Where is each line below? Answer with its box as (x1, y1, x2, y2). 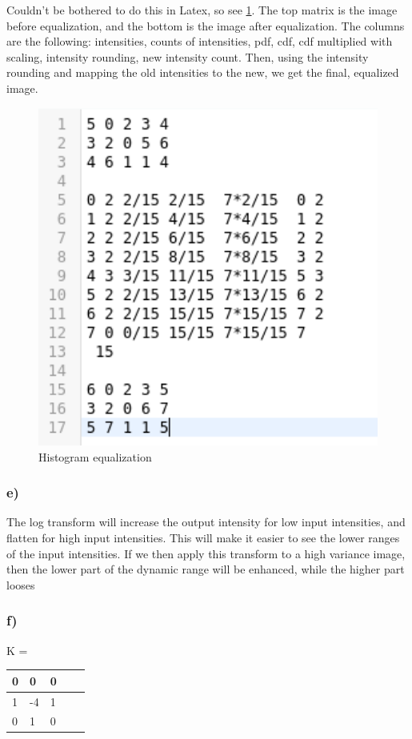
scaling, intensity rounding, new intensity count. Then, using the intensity (6, 48, 369, 65)
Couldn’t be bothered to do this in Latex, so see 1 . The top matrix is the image (6, 2, 398, 18)
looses (6, 576, 35, 593)
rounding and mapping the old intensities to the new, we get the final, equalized (6, 64, 399, 81)
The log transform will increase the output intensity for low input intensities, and (6, 513, 406, 530)
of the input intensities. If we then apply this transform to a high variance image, (6, 545, 406, 561)
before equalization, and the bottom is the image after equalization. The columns (6, 17, 405, 34)
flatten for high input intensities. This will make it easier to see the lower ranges (6, 529, 400, 545)
